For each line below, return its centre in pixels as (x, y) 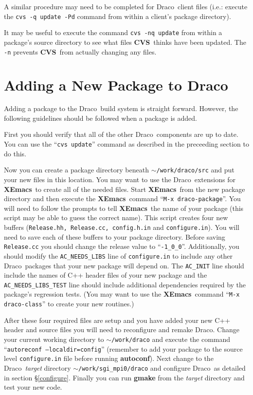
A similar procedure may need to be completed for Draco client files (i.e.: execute (126, 6)
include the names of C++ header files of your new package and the (106, 275)
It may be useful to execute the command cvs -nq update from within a (113, 32)
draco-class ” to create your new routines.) (69, 304)
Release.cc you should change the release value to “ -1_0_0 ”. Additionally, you (122, 246)
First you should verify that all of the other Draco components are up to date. (121, 134)
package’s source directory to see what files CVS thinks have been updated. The (125, 42)
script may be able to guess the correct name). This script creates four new (116, 217)
